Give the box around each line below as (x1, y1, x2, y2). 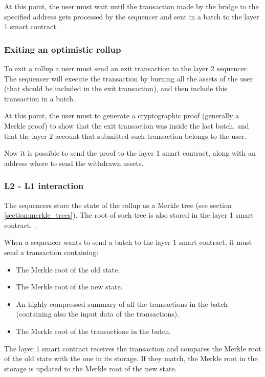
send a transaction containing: (4, 246, 99, 257)
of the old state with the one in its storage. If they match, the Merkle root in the (4, 353, 258, 364)
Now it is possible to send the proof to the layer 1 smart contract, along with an (4, 148, 256, 158)
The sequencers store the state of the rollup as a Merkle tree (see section (4, 199, 232, 210)
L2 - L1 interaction (4, 179, 84, 192)
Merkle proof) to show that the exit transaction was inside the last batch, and (4, 120, 249, 131)
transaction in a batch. (4, 93, 75, 103)
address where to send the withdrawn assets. (4, 157, 144, 168)
